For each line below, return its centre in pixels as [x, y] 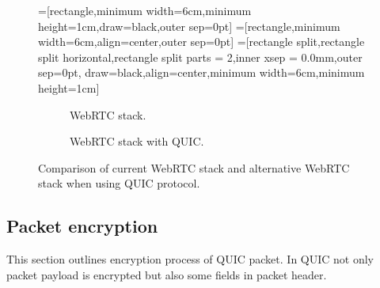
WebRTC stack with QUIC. [137, 141]
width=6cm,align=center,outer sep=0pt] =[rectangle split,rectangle [201, 42]
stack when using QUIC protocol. [119, 183]
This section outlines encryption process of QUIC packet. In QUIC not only [190, 259]
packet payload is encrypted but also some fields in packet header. [167, 274]
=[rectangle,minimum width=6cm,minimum [145, 10]
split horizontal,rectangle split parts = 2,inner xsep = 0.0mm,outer [200, 57]
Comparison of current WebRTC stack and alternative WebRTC [194, 167]
